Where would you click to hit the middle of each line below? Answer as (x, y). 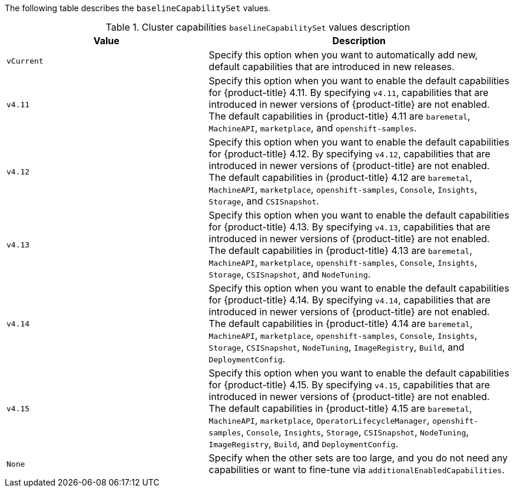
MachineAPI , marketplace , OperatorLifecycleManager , (319, 420)
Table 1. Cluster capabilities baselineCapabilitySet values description (258, 27)
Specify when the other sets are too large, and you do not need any (358, 458)
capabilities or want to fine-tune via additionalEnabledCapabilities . (357, 470)
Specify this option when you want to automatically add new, (343, 55)
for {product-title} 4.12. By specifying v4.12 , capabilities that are (349, 154)
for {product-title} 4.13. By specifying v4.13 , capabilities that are (349, 227)
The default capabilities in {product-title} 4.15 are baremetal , (340, 408)
